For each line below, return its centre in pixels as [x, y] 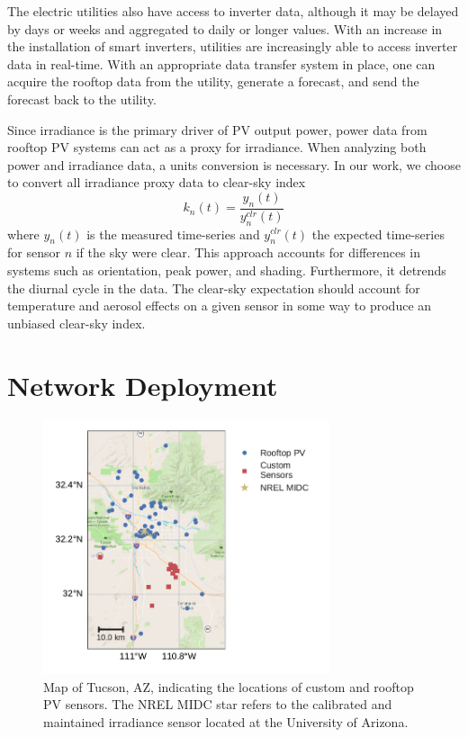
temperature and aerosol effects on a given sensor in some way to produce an [220, 306]
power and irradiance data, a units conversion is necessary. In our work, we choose [234, 164]
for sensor [34, 252]
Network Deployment [143, 385]
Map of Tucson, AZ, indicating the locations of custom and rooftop [229, 686]
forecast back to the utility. [82, 99]
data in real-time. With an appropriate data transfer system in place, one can [221, 63]
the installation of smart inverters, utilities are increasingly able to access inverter [233, 46]
